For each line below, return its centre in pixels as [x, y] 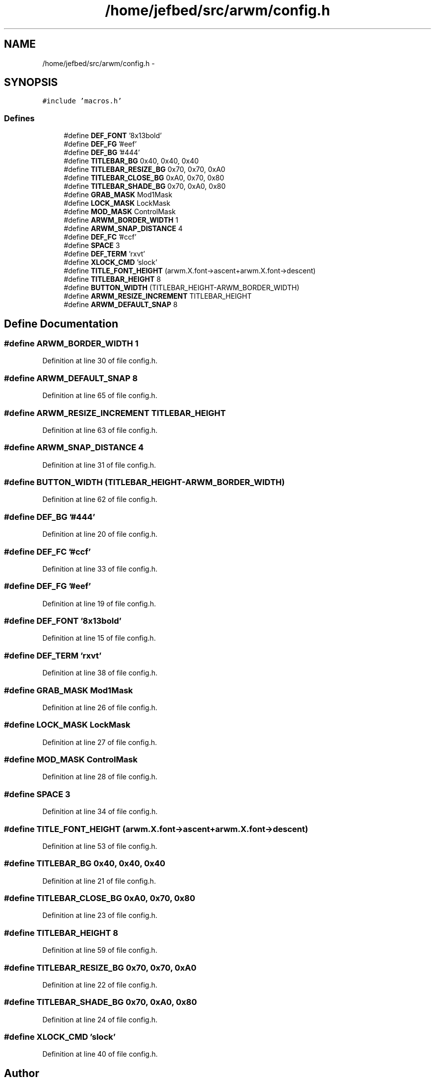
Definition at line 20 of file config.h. [100, 534]
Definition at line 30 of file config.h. [100, 361]
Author [22, 1073]
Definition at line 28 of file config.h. [100, 777]
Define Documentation [61, 324]
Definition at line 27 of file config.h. [100, 742]
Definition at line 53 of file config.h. [100, 846]
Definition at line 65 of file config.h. [100, 396]
